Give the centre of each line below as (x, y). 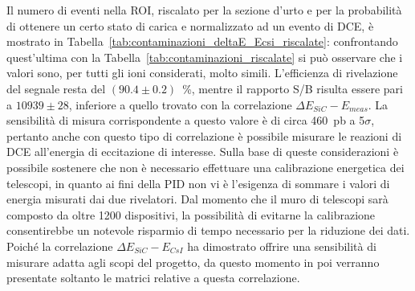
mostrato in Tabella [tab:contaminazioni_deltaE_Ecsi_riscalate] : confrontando (202, 41)
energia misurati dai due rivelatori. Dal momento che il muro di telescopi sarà (197, 199)
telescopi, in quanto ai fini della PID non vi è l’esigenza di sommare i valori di (198, 183)
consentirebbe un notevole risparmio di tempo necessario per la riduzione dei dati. (208, 230)
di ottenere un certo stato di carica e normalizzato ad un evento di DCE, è (190, 25)
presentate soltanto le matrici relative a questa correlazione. (153, 278)
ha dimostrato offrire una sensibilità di (282, 246)
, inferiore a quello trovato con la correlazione (180, 104)
